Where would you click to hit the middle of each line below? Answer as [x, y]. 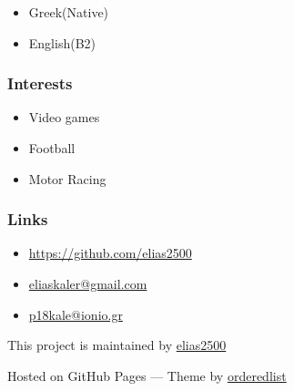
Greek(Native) [69, 12]
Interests [40, 83]
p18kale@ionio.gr [76, 314]
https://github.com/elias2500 [110, 253]
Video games [64, 117]
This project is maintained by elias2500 [117, 345]
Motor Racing [67, 178]
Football [52, 148]
